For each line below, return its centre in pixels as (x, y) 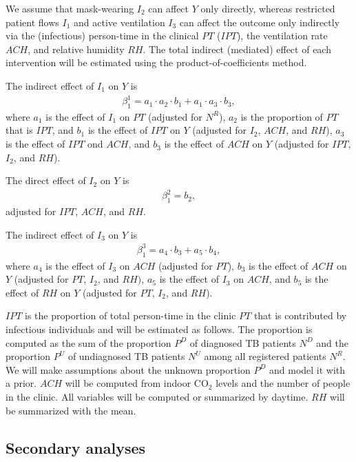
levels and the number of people (283, 383)
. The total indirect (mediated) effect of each (237, 49)
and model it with (307, 369)
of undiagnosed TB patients (126, 356)
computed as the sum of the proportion (88, 342)
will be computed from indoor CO (137, 383)
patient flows (32, 22)
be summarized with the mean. (71, 410)
